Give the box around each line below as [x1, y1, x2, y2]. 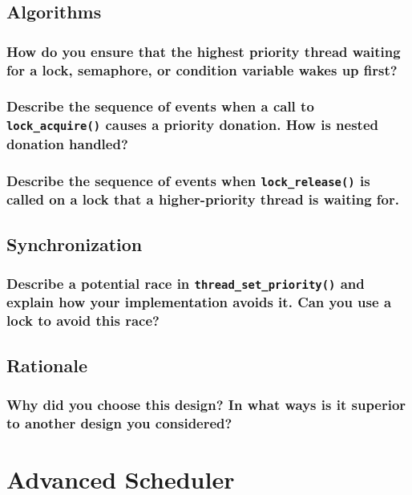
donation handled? [6, 133, 128, 153]
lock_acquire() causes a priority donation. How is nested [6, 115, 378, 135]
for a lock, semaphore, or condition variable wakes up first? [6, 59, 398, 79]
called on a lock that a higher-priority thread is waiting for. [6, 189, 399, 209]
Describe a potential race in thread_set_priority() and [6, 273, 365, 293]
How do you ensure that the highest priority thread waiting [6, 41, 401, 61]
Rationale [6, 352, 87, 377]
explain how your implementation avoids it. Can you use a [6, 292, 392, 312]
